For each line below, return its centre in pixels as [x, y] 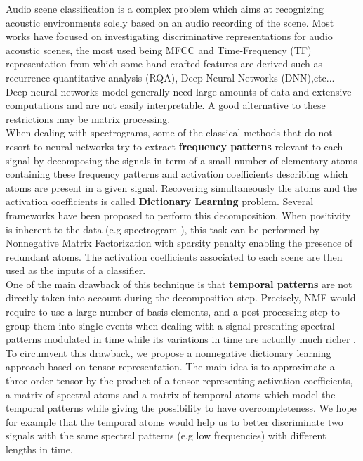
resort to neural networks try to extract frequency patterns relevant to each [174, 146]
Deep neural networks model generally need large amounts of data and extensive [179, 91]
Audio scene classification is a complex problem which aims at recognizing [165, 8]
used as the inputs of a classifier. [76, 270]
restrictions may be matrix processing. [88, 118]
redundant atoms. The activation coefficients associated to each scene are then [174, 256]
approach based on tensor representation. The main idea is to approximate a [170, 366]
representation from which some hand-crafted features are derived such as [164, 64]
